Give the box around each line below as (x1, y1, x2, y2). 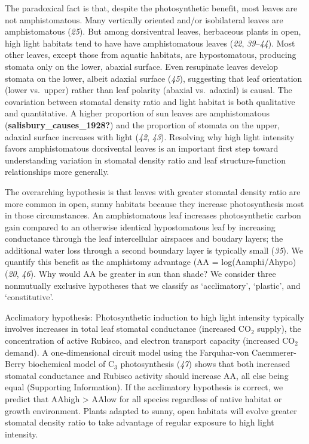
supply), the (257, 322, 301, 335)
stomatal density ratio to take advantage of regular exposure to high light (5, 416, 274, 428)
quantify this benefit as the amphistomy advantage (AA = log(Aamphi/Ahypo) (5, 255, 296, 268)
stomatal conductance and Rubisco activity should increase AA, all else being (5, 369, 289, 381)
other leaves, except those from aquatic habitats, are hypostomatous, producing (5, 48, 296, 61)
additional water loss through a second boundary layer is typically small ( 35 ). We (5, 243, 304, 256)
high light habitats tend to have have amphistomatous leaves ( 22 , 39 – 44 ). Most (5, 36, 295, 49)
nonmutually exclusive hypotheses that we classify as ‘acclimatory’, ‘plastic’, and (5, 279, 301, 291)
